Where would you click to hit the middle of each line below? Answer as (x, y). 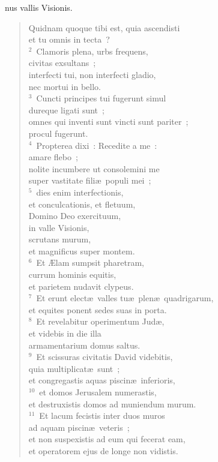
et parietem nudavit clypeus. (81, 286)
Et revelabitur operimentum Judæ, (100, 321)
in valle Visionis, (59, 227)
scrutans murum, (60, 239)
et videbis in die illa (65, 333)
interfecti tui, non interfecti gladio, (92, 74)
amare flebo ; (53, 157)
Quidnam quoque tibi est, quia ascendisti (104, 27)
